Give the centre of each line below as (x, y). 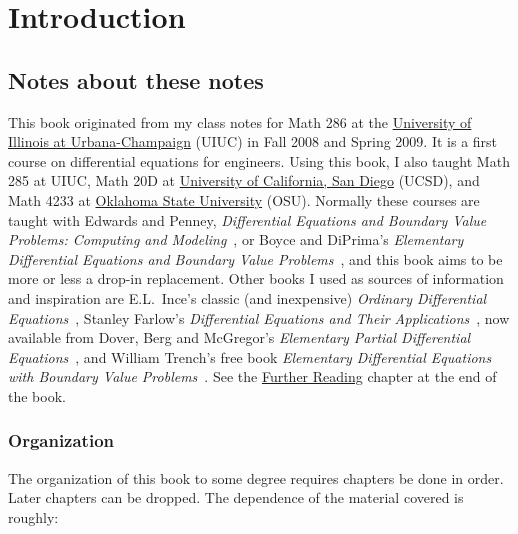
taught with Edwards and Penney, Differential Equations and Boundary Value (247, 219)
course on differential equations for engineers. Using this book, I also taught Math (259, 160)
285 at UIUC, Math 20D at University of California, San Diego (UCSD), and (244, 180)
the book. (37, 395)
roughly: (33, 516)
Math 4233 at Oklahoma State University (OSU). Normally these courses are (244, 199)
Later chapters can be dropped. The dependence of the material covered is (236, 497)
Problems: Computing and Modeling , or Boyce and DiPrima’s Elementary (236, 239)
